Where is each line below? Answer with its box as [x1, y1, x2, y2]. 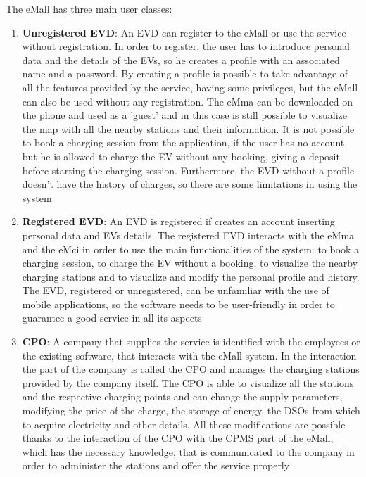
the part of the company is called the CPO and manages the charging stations [22, 362, 360, 376]
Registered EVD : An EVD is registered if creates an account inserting [22, 214, 335, 229]
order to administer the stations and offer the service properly [22, 458, 290, 473]
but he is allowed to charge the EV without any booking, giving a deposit [22, 148, 340, 163]
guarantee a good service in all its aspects [22, 310, 202, 325]
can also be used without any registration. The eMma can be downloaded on [22, 94, 353, 108]
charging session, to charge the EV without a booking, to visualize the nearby [22, 255, 358, 270]
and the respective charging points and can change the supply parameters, [22, 389, 343, 404]
